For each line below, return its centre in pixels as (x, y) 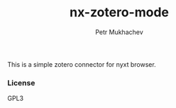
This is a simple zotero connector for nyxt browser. (82, 64)
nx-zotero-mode (119, 12)
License (21, 82)
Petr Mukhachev (119, 32)
